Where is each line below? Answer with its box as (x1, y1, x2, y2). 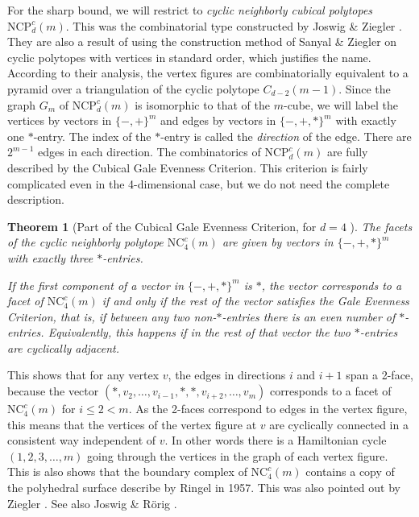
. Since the (338, 80, 391, 97)
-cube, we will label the (283, 96, 398, 113)
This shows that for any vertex (7, 366, 160, 383)
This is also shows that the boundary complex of (7, 463, 247, 480)
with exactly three (7, 249, 93, 266)
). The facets (350, 217, 413, 234)
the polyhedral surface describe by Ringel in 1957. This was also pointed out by (7, 479, 400, 496)
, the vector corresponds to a (261, 276, 402, 293)
